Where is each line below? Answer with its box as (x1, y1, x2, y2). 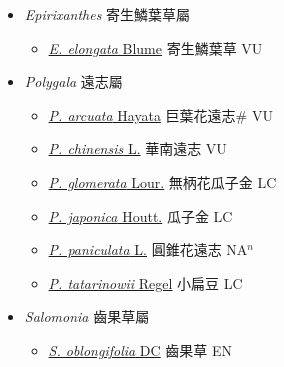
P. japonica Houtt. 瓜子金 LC (48, 205, 233, 226)
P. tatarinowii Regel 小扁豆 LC (48, 272, 243, 293)
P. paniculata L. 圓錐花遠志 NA (48, 239, 248, 260)
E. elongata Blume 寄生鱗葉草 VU (48, 37, 263, 58)
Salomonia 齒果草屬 (24, 306, 150, 327)
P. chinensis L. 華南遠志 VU (48, 138, 227, 159)
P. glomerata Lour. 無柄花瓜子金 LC (48, 171, 277, 192)
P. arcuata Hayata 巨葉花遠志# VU (48, 104, 273, 125)
